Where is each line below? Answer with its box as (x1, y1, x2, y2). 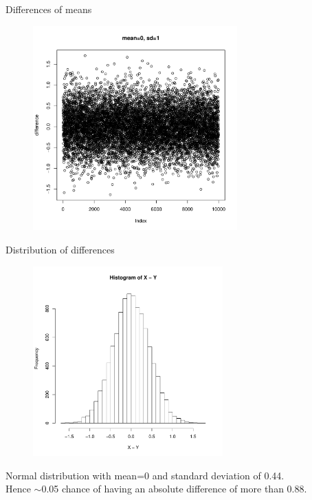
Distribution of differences (5, 242, 115, 256)
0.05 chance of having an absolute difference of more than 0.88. (41, 481, 307, 496)
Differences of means (5, 2, 92, 16)
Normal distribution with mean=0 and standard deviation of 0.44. (5, 468, 285, 482)
